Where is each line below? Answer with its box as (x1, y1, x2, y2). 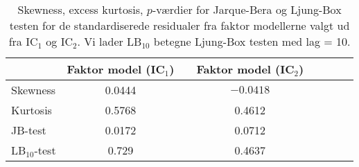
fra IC (8, 33, 38, 49)
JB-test (11, 122, 46, 138)
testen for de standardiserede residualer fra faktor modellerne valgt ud (9, 17, 350, 33)
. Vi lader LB (77, 33, 142, 49)
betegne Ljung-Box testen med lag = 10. (153, 33, 351, 49)
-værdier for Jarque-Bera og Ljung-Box (152, 1, 342, 17)
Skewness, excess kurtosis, (17, 1, 143, 17)
